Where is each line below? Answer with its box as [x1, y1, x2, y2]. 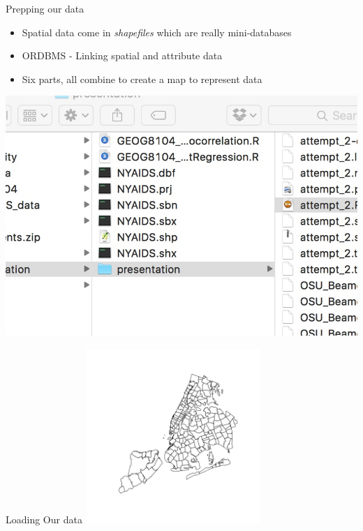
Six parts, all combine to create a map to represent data [22, 71, 262, 86]
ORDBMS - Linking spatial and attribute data [22, 48, 223, 63]
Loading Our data [6, 512, 82, 527]
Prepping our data [6, 1, 84, 15]
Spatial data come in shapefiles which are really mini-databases [22, 24, 292, 39]
